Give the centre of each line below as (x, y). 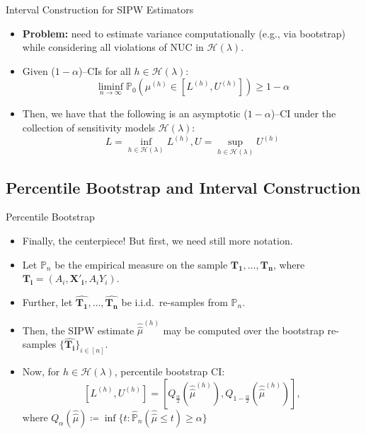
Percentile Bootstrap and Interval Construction (183, 187)
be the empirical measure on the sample (141, 264)
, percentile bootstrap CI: (170, 371)
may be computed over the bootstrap (244, 330)
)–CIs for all (104, 70)
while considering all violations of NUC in (113, 47)
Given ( (39, 70)
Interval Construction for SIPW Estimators (100, 9)
